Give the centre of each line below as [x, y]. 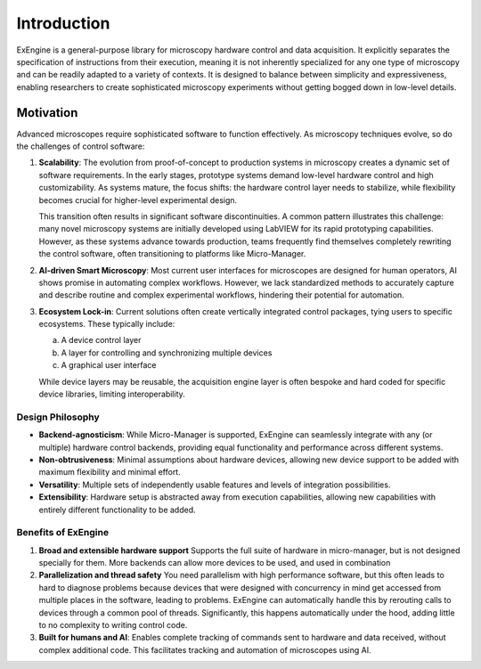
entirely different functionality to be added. [117, 510]
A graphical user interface [109, 365]
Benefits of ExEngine [63, 533]
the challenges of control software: [81, 146]
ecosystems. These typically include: [107, 324]
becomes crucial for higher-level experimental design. [138, 200]
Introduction [63, 23]
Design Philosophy [58, 417]
